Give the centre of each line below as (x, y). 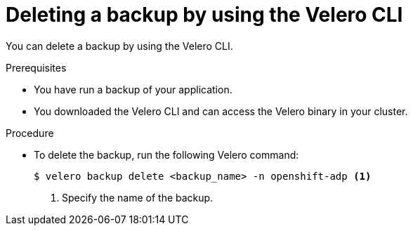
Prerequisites (36, 67)
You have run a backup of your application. (133, 89)
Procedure (30, 133)
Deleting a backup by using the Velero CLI (204, 15)
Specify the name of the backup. (138, 197)
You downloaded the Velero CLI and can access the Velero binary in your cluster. (221, 111)
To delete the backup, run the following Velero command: (166, 154)
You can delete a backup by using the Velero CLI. (119, 46)
